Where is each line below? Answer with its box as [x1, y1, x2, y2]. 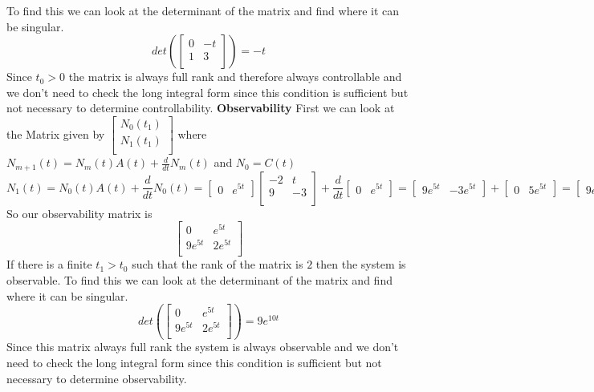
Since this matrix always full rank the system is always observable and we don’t [6, 338, 399, 355]
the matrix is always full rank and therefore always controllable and [68, 68, 402, 85]
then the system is [315, 256, 406, 273]
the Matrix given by [6, 125, 105, 142]
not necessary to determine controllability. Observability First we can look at [6, 99, 395, 116]
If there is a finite [6, 256, 92, 273]
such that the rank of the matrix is [132, 256, 303, 273]
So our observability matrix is [6, 204, 153, 221]
